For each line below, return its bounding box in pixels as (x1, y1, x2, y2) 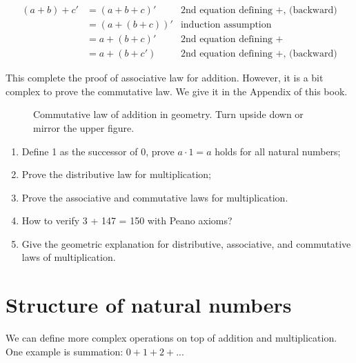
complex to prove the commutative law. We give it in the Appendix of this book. (6, 84, 348, 98)
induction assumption (180, 20, 272, 30)
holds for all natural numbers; (215, 144, 341, 158)
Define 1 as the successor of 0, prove (21, 144, 175, 158)
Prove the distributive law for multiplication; (21, 167, 211, 181)
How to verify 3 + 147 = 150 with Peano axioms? (21, 213, 233, 228)
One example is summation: (6, 344, 123, 358)
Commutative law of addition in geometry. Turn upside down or (33, 107, 304, 121)
